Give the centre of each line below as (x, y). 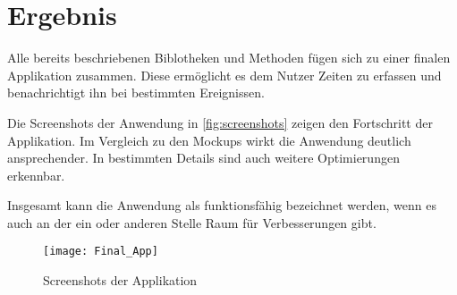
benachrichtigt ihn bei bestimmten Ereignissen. (136, 93)
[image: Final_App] (101, 252)
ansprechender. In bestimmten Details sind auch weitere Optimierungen (203, 158)
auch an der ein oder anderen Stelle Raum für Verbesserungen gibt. (192, 222)
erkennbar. (36, 175)
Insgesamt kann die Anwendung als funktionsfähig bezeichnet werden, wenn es (222, 205)
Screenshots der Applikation (120, 280)
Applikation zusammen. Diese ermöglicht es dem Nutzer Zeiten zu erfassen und (224, 75)
